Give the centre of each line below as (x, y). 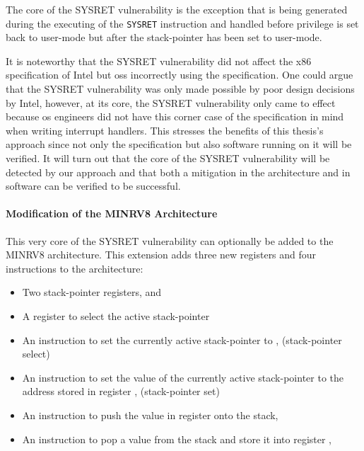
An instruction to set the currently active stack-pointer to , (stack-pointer (182, 339)
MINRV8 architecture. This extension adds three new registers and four (161, 255)
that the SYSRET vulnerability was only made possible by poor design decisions (180, 89)
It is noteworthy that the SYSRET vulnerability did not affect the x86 (159, 61)
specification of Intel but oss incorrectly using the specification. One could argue (180, 75)
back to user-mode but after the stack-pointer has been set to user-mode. (164, 37)
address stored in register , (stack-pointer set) (121, 391)
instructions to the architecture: (75, 268)
